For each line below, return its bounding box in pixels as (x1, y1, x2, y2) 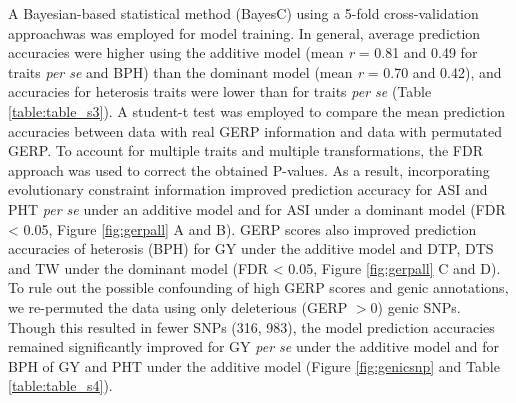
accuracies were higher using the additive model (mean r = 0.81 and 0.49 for (8, 42, 478, 63)
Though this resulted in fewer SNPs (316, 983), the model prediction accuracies (8, 316, 495, 337)
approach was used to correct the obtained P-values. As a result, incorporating (8, 159, 490, 180)
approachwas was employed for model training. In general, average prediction (8, 22, 481, 43)
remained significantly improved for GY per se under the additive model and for (8, 336, 500, 357)
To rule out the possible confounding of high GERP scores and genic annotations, (8, 277, 509, 298)
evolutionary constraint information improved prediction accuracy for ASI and (8, 179, 488, 200)
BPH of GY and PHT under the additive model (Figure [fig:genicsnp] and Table (8, 355, 500, 376)
